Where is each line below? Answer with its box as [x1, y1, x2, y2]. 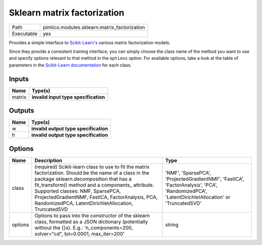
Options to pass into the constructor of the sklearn [34, 212, 150, 219]
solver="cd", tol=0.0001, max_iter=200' [34, 230, 125, 237]
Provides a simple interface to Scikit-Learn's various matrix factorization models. [9, 39, 171, 46]
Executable [12, 30, 37, 37]
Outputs [9, 107, 34, 115]
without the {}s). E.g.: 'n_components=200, [34, 224, 133, 231]
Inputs [9, 75, 29, 83]
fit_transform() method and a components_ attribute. [34, 181, 154, 188]
